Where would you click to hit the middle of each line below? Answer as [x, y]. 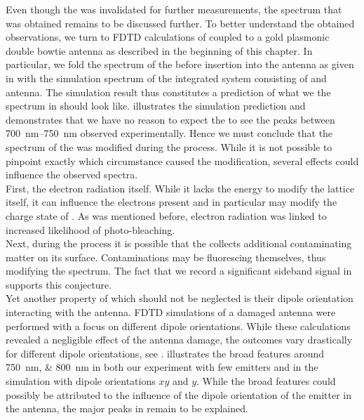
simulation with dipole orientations [81, 381]
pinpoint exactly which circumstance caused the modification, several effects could [182, 160]
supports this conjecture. [59, 284]
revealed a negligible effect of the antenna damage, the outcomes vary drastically [179, 340]
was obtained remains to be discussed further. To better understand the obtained [180, 23]
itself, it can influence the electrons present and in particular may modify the [171, 202]
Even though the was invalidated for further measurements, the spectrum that [174, 9]
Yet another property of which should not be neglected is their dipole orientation [180, 298]
